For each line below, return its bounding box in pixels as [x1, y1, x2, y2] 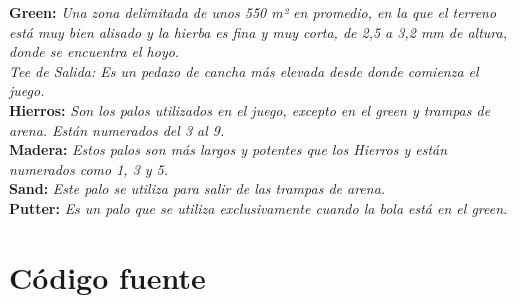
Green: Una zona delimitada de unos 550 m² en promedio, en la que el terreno [9, 2, 497, 22]
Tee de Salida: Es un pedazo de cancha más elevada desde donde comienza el [9, 60, 479, 81]
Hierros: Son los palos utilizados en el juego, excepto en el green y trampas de [9, 99, 491, 120]
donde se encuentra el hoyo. [9, 41, 180, 62]
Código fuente [9, 256, 206, 297]
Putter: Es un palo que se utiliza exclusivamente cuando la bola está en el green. [9, 197, 508, 218]
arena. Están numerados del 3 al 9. [9, 119, 225, 140]
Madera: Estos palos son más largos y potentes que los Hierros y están [9, 139, 448, 160]
